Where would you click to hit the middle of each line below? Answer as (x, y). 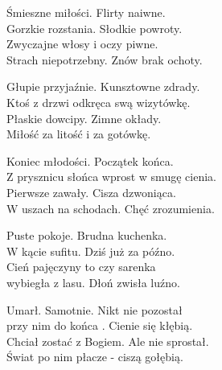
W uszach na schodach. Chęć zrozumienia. (111, 208)
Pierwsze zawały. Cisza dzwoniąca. (91, 192)
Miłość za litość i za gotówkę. (79, 134)
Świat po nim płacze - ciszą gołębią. (95, 357)
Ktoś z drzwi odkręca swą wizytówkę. (99, 102)
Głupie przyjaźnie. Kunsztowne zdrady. (103, 86)
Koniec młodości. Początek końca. (90, 160)
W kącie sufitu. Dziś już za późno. (91, 251)
